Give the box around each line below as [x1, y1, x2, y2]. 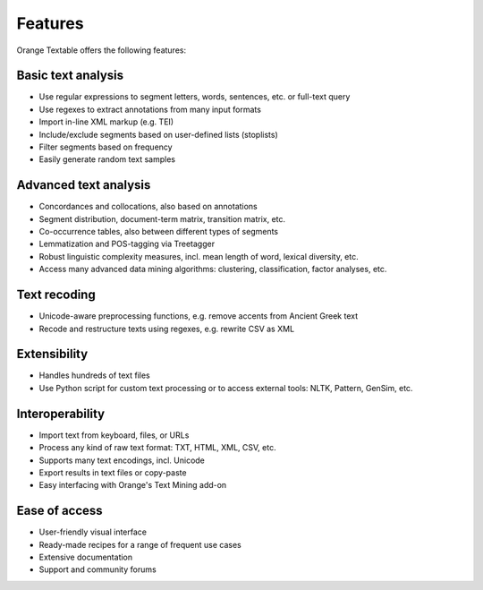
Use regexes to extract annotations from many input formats [38, 104, 261, 115]
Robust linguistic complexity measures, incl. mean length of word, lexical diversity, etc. [38, 251, 360, 261]
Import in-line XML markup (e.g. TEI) [38, 116, 174, 127]
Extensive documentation [38, 552, 133, 563]
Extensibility [16, 346, 89, 362]
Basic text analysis [16, 68, 124, 83]
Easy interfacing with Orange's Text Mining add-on [38, 480, 227, 491]
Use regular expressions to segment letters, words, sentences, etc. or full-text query [38, 91, 351, 102]
